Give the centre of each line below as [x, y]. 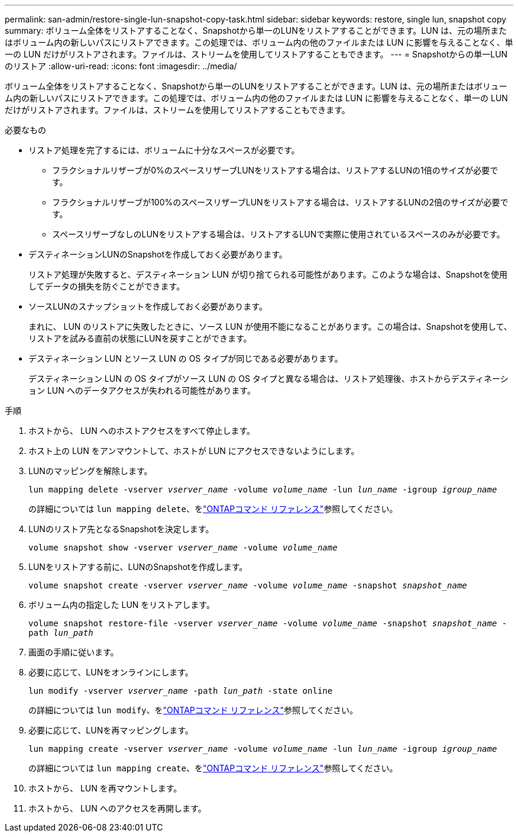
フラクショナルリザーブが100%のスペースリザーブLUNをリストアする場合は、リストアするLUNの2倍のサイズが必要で [280, 202]
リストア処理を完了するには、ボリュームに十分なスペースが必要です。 [164, 150]
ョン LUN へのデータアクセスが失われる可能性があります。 [142, 390]
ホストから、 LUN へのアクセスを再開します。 [117, 808]
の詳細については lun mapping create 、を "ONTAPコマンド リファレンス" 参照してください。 [213, 768]
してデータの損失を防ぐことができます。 [107, 286]
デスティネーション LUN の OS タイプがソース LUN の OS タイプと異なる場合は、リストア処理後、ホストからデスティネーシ [268, 379]
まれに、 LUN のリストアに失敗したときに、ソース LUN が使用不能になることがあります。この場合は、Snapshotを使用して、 [270, 326]
